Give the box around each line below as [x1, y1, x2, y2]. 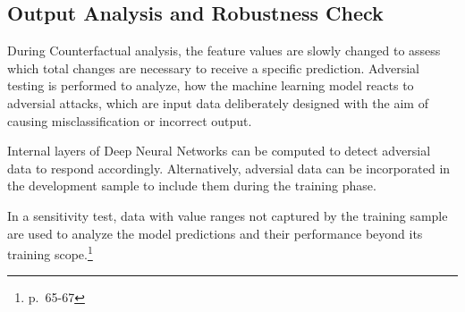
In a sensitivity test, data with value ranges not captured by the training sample [7, 206, 448, 224]
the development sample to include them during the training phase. [7, 176, 376, 195]
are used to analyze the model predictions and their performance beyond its [7, 223, 423, 242]
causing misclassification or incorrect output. [7, 111, 252, 130]
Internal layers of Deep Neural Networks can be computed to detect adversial [7, 141, 431, 160]
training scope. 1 [7, 242, 93, 263]
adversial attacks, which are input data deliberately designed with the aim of [7, 93, 428, 112]
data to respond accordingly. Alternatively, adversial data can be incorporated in [7, 158, 451, 177]
